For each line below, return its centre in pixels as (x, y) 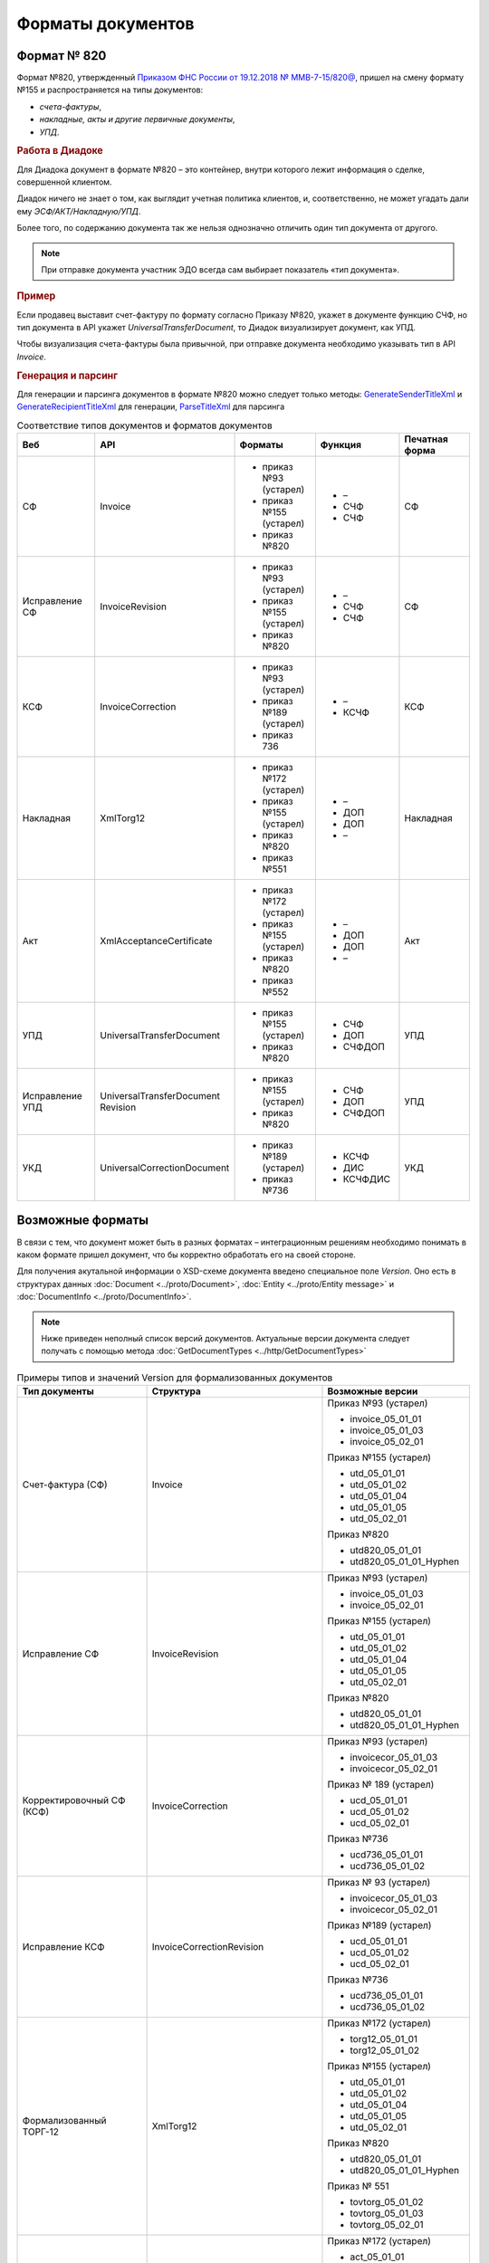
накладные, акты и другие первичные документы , (137, 119)
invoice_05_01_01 (386, 1419)
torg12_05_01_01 (384, 2039)
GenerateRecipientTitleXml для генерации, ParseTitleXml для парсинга (151, 406)
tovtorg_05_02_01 (387, 2225)
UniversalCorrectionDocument (165, 1168)
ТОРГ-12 (40, 2132)
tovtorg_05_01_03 (387, 2213)
